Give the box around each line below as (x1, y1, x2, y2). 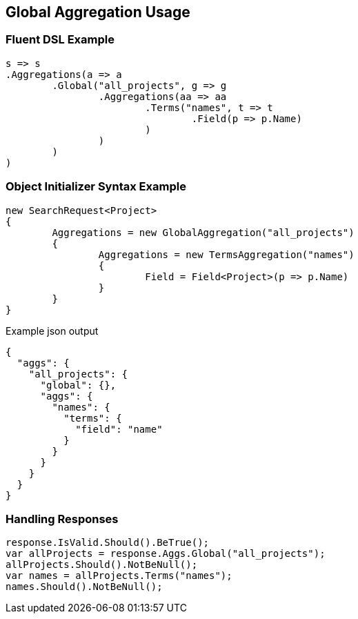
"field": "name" (75, 423, 163, 435)
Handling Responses (6, 511, 119, 526)
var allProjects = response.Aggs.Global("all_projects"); (6, 548, 326, 560)
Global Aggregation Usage (6, 3, 190, 21)
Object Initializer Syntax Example (6, 179, 186, 194)
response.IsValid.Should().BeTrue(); (6, 537, 210, 549)
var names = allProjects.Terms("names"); (6, 570, 232, 582)
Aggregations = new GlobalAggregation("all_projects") (52, 226, 355, 238)
